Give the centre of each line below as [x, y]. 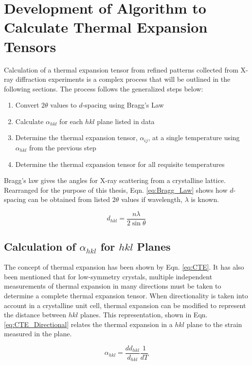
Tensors [30, 46]
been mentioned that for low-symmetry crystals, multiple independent [108, 276]
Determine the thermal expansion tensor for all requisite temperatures [120, 164]
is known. [205, 199]
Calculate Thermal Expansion [106, 27]
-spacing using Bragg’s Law [123, 105]
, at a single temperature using [194, 137]
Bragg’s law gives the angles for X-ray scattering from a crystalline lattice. [115, 180]
